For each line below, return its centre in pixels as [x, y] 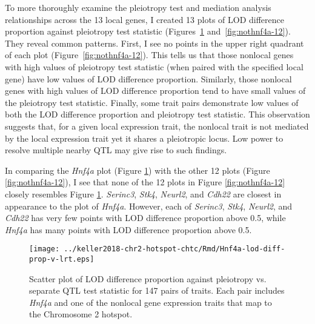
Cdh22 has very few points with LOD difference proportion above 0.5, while [145, 218]
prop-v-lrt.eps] [62, 259]
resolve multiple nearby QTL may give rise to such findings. [116, 150]
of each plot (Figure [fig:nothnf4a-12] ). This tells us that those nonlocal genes [149, 55]
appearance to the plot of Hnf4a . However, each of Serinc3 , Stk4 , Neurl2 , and [149, 206]
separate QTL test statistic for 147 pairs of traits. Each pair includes [157, 290]
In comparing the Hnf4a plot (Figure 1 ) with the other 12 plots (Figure [138, 170]
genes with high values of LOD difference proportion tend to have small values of [155, 91]
